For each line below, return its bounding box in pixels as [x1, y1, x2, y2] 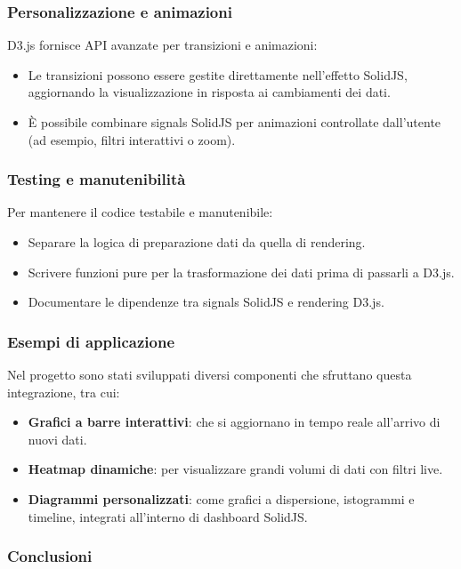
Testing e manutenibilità [7, 168, 186, 190]
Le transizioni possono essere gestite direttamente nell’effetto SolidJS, [28, 65, 408, 84]
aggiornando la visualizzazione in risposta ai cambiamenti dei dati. [28, 83, 391, 101]
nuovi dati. [28, 429, 87, 448]
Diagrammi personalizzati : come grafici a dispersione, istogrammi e [28, 489, 415, 508]
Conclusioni [7, 545, 93, 567]
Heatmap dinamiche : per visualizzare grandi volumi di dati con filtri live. [28, 460, 443, 478]
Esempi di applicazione [7, 330, 175, 352]
